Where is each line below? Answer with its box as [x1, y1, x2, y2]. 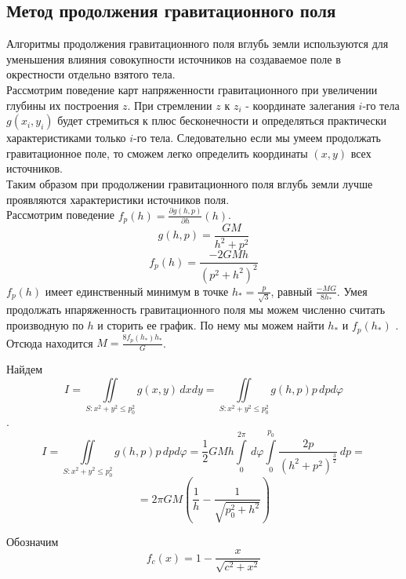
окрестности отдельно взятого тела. [6, 66, 176, 82]
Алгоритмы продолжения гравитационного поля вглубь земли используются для [6, 35, 389, 52]
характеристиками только [6, 129, 126, 146]
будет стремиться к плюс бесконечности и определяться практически [57, 112, 387, 129]
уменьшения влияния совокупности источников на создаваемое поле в [6, 50, 341, 67]
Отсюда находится [6, 334, 93, 351]
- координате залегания [245, 96, 355, 113]
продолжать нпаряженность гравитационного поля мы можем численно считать [6, 301, 386, 318]
